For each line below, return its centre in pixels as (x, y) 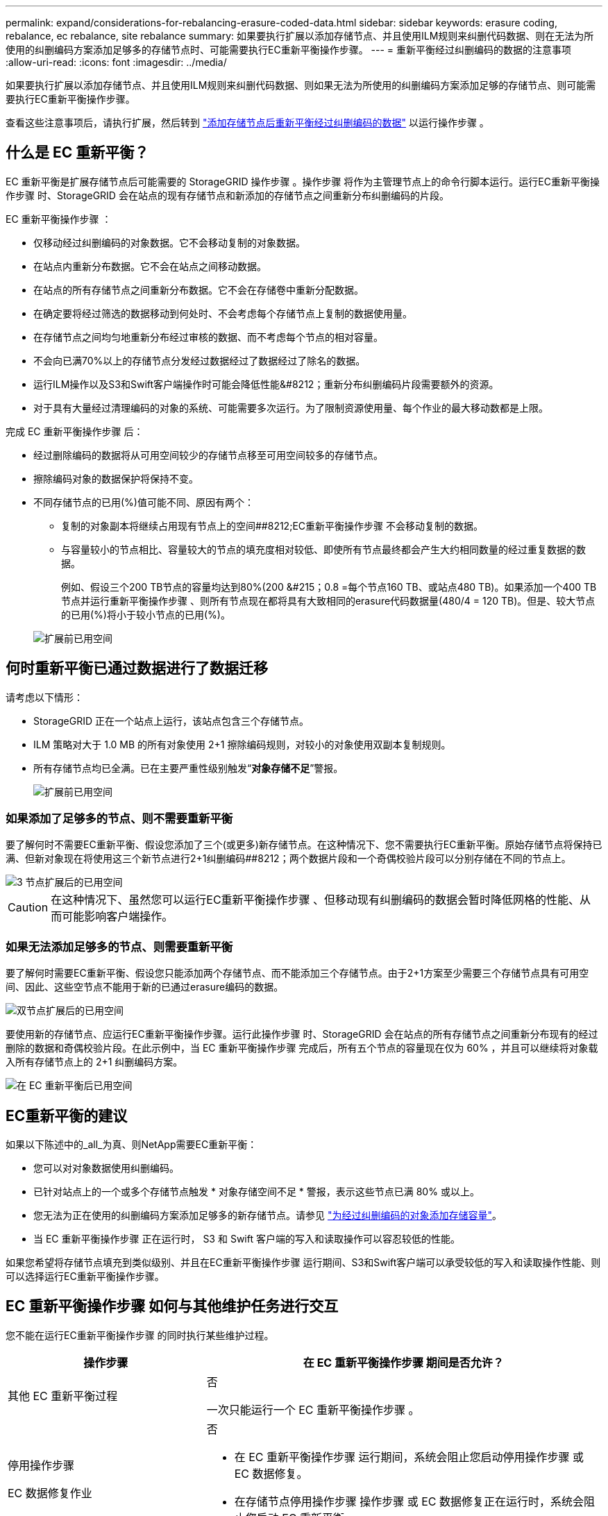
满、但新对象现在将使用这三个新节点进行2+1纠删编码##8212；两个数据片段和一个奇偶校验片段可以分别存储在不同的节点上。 (288, 859)
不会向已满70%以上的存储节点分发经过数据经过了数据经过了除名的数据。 (200, 360)
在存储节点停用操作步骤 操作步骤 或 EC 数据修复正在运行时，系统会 (409, 1501)
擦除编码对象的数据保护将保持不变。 (116, 478)
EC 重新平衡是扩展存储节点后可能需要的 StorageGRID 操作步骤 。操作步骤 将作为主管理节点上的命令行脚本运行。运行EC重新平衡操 (303, 181)
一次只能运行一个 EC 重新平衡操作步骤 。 (313, 1409)
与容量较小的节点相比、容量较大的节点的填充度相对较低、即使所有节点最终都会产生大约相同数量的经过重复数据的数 (323, 549)
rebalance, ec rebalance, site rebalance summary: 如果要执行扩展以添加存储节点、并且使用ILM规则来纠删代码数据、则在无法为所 (300, 36)
